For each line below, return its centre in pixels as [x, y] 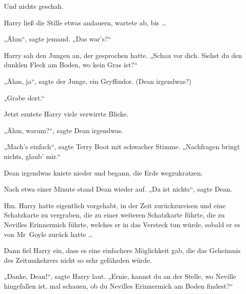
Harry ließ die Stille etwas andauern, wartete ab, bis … [85, 22]
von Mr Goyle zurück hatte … [48, 234]
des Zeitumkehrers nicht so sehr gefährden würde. [78, 260]
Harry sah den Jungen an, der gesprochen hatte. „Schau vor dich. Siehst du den [123, 55]
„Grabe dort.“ [24, 97]
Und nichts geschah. [34, 6]
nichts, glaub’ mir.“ [32, 156]
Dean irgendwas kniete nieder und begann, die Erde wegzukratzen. [104, 172]
